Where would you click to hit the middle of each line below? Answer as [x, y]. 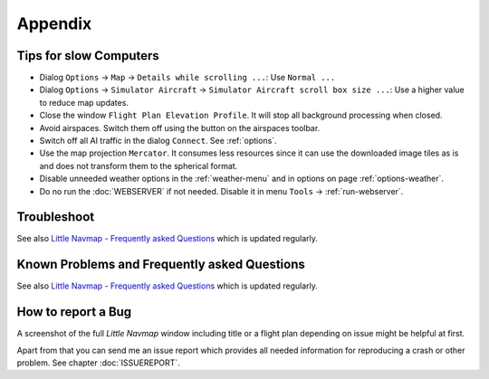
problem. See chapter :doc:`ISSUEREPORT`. [98, 363]
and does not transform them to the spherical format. [139, 166]
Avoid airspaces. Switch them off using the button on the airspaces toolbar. [180, 128]
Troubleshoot [56, 217]
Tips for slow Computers [88, 56]
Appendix [54, 24]
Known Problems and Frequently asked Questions [161, 265]
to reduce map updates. [84, 102]
